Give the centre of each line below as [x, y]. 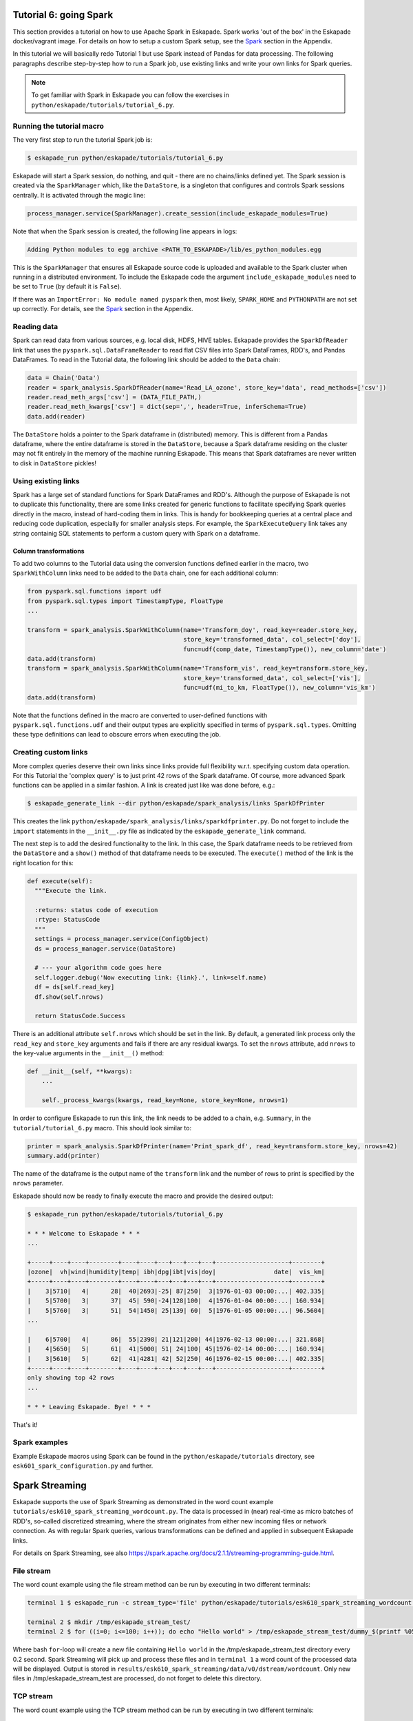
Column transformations [49, 551]
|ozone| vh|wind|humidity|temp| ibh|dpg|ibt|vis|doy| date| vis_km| [176, 1272]
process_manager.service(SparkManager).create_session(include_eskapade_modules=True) [178, 213]
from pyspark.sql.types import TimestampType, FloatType [125, 601]
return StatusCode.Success [80, 1016]
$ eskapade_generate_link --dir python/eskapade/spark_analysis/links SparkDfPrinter [176, 803]
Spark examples [40, 1442]
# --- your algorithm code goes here [98, 968]
